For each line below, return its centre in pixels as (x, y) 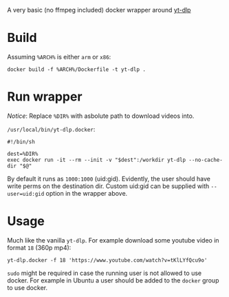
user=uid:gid (26, 194)
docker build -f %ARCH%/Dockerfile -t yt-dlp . (77, 69)
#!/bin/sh (21, 142)
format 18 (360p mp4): (39, 247)
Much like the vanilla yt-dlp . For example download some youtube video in (113, 240)
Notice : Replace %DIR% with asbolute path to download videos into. (101, 116)
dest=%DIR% (23, 154)
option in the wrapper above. (87, 193)
